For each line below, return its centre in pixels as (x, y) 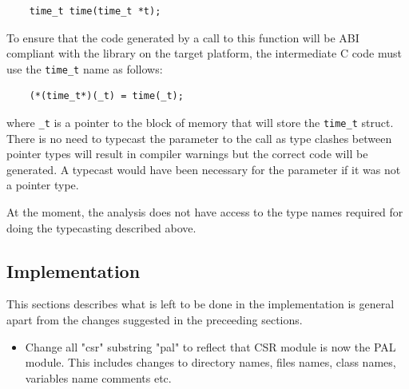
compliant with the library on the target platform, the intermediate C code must (204, 53)
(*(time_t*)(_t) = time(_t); (106, 96)
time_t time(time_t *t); (95, 11)
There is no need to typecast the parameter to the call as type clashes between (199, 138)
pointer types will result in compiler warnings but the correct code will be (187, 154)
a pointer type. (43, 185)
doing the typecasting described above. (101, 227)
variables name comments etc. (98, 377)
